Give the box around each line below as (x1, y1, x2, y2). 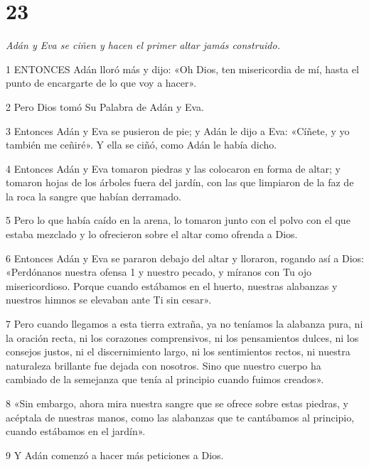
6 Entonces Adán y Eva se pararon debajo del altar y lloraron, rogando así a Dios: (6, 250, 364, 265)
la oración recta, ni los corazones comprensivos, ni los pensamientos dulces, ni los (6, 330, 359, 345)
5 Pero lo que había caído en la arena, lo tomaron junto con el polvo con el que (6, 213, 351, 227)
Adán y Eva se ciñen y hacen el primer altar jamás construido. (6, 38, 280, 53)
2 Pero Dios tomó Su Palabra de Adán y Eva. (6, 99, 204, 114)
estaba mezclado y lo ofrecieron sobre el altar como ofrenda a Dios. (6, 227, 298, 242)
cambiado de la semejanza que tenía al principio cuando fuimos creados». (6, 372, 324, 387)
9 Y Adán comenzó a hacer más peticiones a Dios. (6, 447, 224, 462)
